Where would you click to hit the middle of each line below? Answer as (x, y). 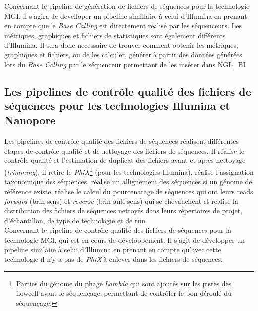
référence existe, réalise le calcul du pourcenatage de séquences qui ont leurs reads (129, 191)
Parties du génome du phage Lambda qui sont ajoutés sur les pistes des (124, 283)
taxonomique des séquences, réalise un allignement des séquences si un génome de (128, 181)
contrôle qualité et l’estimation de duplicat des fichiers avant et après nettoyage (125, 160)
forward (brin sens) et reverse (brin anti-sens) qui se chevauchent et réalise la (121, 201)
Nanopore (30, 120)
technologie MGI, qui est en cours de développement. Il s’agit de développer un (125, 239)
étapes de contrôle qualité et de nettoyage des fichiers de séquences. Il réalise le (124, 150)
